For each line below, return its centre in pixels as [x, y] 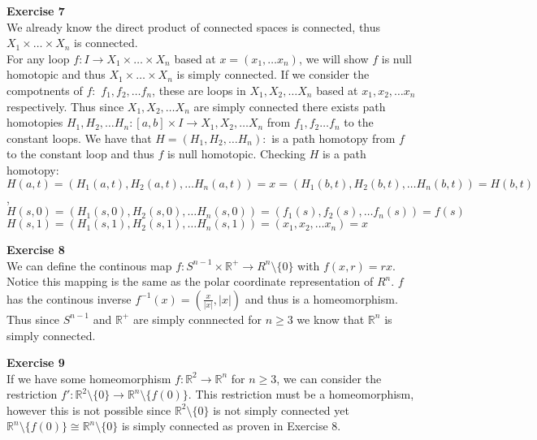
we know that [331, 319]
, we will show [333, 58]
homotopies [35, 122]
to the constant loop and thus [80, 154]
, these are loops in [199, 90]
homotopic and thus [56, 74]
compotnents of [45, 90]
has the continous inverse [69, 298]
